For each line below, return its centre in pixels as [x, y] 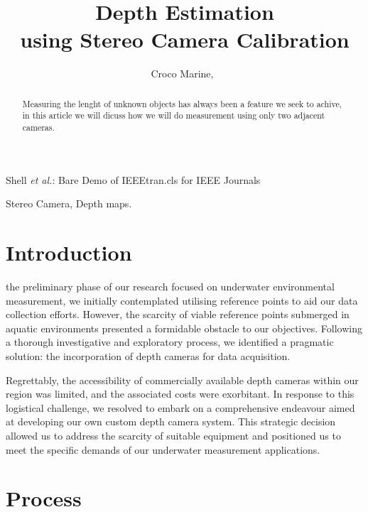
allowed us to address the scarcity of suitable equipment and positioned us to [173, 435]
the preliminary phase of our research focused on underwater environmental [170, 286]
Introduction [69, 252]
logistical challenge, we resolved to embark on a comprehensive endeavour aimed [180, 407]
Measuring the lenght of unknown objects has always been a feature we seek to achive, [182, 103]
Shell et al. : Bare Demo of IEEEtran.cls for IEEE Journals [133, 179]
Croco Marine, [182, 73]
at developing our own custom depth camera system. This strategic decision [171, 421]
